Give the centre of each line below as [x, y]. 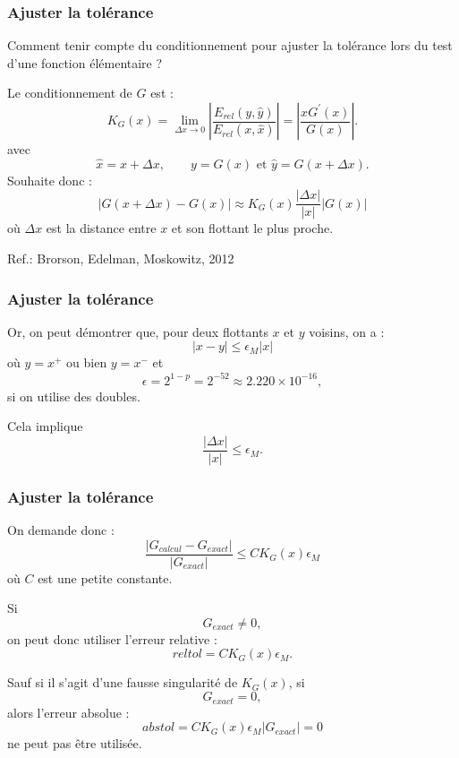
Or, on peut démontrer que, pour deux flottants [138, 331]
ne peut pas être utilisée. [75, 743]
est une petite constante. [105, 577]
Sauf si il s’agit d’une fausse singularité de [123, 682]
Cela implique [45, 426]
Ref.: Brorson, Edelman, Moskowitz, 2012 [121, 258]
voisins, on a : [347, 331]
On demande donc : [61, 530]
